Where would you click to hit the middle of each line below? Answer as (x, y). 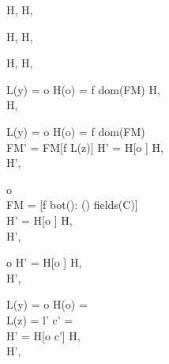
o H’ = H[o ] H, (44, 262)
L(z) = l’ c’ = (40, 319)
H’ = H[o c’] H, (43, 335)
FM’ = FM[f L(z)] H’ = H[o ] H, (85, 147)
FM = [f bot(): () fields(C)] (72, 205)
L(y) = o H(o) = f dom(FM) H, (83, 89)
